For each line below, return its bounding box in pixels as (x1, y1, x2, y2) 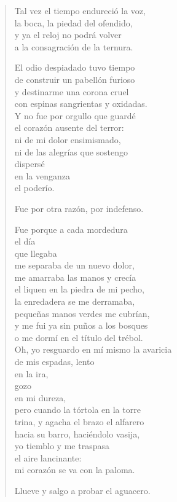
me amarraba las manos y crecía (14, 270, 136, 283)
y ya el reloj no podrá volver (14, 28, 122, 41)
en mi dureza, (14, 391, 66, 404)
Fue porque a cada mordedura (14, 222, 128, 235)
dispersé (14, 157, 45, 170)
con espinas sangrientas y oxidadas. (14, 97, 147, 110)
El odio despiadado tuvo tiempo (14, 61, 135, 74)
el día (14, 235, 36, 248)
